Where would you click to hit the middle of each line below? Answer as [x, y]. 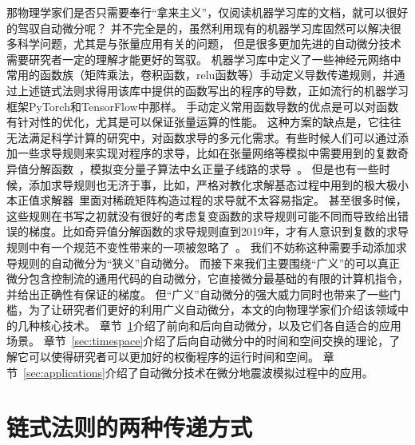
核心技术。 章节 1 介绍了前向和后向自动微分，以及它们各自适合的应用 [220, 325]
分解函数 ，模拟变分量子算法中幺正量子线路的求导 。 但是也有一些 [204, 168]
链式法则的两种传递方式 [130, 427]
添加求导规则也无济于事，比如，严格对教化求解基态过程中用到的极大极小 [218, 184]
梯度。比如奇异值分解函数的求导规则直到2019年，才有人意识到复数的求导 [218, 231]
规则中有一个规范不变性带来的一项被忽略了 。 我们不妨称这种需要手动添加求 [207, 246]
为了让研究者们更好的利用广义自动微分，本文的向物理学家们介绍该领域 [213, 310]
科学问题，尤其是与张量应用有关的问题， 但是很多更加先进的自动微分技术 [209, 44]
